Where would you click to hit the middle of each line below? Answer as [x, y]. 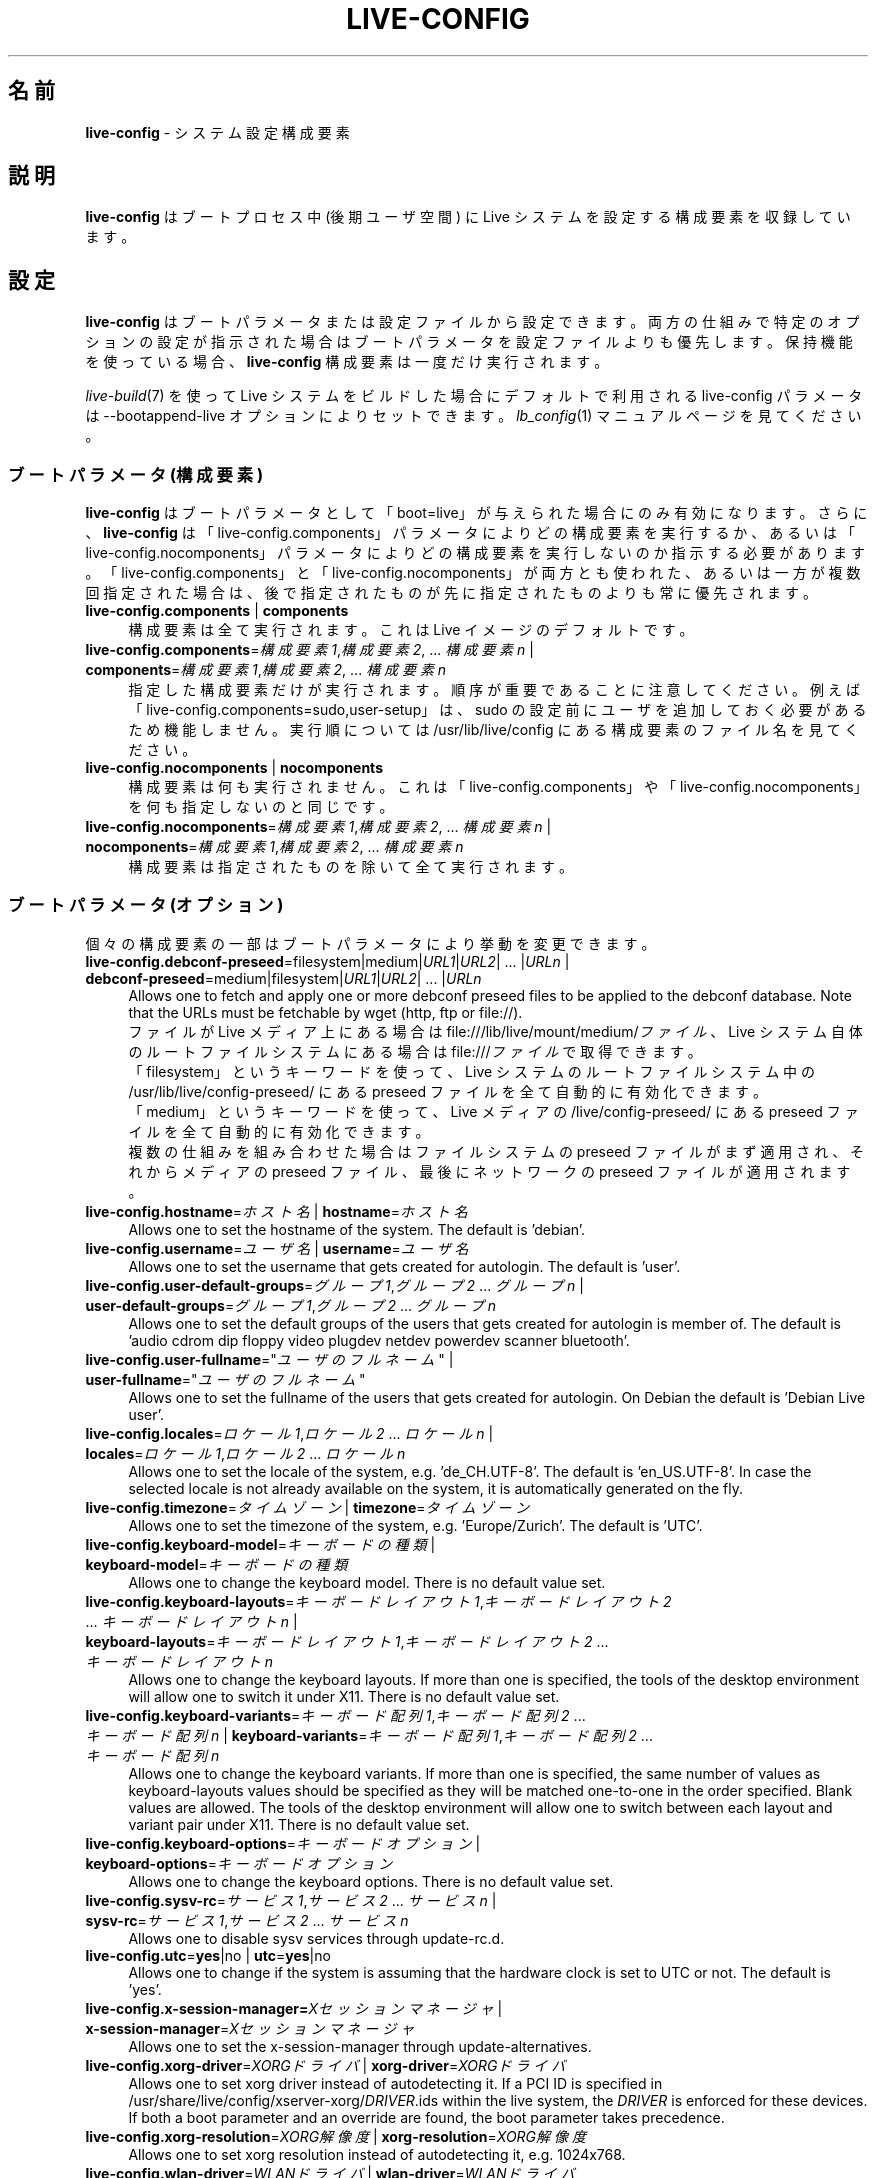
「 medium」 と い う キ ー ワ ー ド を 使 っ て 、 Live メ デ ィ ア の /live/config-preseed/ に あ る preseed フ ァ [493, 1111]
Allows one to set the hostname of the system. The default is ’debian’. [357, 1229]
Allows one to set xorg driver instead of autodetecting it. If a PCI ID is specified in [395, 2083]
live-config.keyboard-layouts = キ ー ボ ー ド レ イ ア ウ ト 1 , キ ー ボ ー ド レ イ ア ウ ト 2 [378, 1601]
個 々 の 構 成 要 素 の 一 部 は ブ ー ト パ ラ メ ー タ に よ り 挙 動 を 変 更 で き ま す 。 [370, 943]
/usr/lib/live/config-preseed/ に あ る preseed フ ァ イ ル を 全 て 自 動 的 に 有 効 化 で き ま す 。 [447, 1091]
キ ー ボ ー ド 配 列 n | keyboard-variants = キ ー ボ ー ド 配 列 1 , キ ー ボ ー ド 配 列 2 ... [369, 1735]
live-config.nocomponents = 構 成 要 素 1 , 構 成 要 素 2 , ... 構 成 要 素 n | [318, 827]
